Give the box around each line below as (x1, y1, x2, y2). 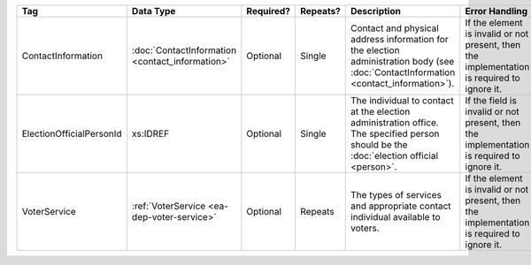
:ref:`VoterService (131, 200, 206, 212)
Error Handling (465, 5, 528, 17)
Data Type (131, 5, 176, 17)
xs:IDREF (131, 128, 170, 140)
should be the (350, 139, 408, 150)
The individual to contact (350, 95, 455, 106)
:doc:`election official (350, 150, 438, 162)
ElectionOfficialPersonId (21, 128, 123, 140)
